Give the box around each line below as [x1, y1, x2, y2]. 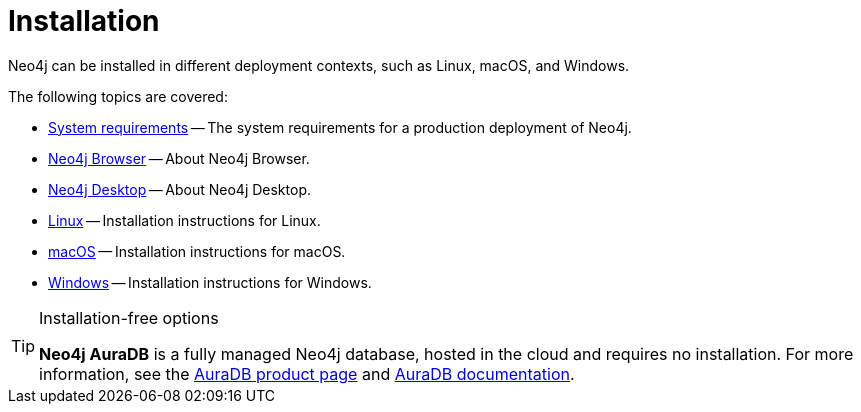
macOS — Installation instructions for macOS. [48, 242, 346, 260]
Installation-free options [39, 307, 219, 328]
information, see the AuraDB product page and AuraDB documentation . [39, 363, 575, 384]
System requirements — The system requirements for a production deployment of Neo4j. [48, 118, 632, 136]
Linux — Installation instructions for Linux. [48, 211, 321, 229]
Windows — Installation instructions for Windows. [48, 273, 372, 291]
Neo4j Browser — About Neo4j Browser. [48, 149, 310, 167]
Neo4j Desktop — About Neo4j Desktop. [48, 180, 312, 198]
